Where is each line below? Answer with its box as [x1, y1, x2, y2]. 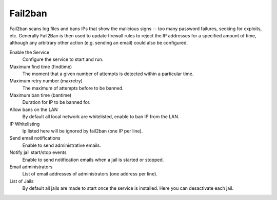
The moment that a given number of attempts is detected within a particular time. [22, 71, 194, 77]
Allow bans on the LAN [9, 106, 58, 113]
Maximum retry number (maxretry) [9, 78, 83, 84]
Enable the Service [9, 49, 50, 55]
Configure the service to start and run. [22, 56, 104, 62]
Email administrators [9, 164, 53, 170]
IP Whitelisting [9, 121, 40, 127]
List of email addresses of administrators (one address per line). [22, 171, 157, 177]
